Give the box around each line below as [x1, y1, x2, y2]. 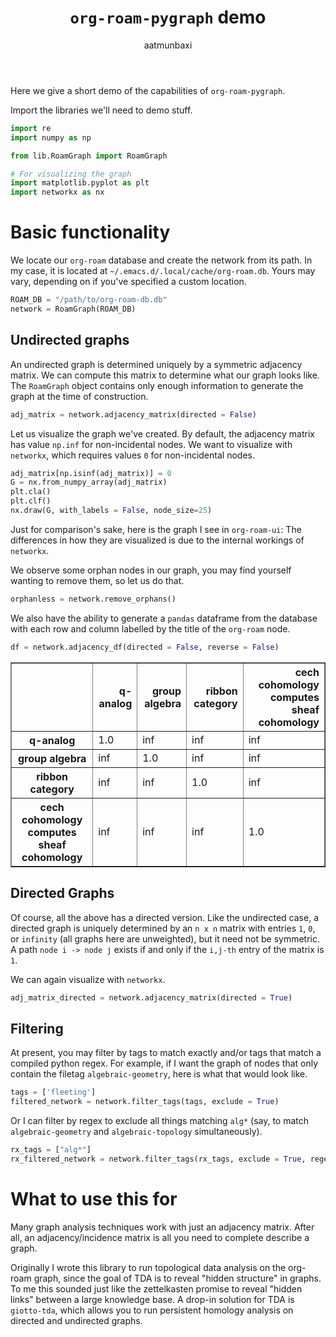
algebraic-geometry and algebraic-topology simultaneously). [10, 1125, 263, 1137]
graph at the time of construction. [10, 390, 149, 402]
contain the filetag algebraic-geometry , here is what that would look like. [10, 1068, 308, 1080]
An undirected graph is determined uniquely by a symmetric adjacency [10, 358, 303, 370]
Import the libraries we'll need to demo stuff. [10, 104, 193, 116]
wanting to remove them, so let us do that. [10, 574, 185, 586]
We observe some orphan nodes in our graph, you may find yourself [10, 564, 292, 576]
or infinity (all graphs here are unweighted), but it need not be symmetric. [10, 932, 321, 945]
